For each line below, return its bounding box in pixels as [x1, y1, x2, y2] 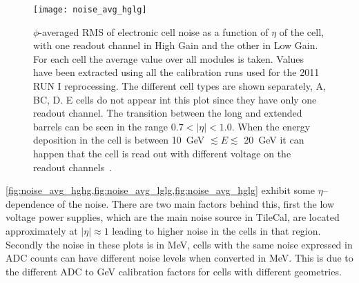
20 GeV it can [244, 133, 304, 147]
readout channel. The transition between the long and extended [33, 106, 302, 120]
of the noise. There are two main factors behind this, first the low [57, 196, 335, 211]
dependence [6, 196, 55, 211]
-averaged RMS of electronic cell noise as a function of [39, 24, 269, 39]
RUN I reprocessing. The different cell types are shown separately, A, [33, 79, 326, 93]
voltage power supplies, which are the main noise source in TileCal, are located [6, 210, 340, 224]
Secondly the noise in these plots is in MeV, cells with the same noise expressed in [6, 237, 353, 251]
